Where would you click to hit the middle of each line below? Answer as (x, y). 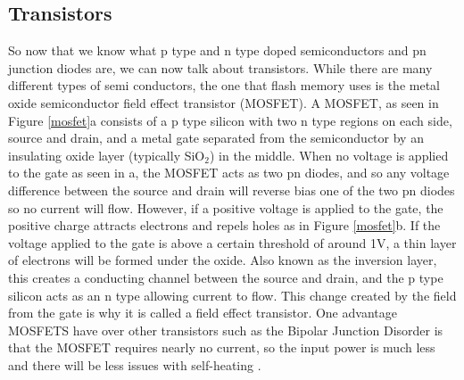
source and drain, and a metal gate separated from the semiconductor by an (216, 138)
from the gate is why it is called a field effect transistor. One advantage (203, 313)
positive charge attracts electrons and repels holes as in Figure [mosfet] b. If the (224, 225)
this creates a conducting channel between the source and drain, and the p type (226, 277)
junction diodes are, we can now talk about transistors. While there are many (220, 67)
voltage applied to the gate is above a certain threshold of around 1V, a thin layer (232, 242)
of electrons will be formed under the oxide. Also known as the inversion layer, (223, 260)
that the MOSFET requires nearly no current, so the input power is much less (222, 347)
